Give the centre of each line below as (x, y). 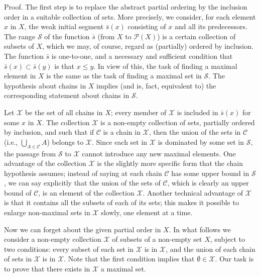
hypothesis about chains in (45, 85)
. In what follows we (200, 229)
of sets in (18, 259)
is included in (198, 112)
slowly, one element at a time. (147, 212)
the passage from (30, 153)
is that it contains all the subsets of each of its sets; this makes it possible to (121, 202)
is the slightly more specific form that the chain (170, 163)
